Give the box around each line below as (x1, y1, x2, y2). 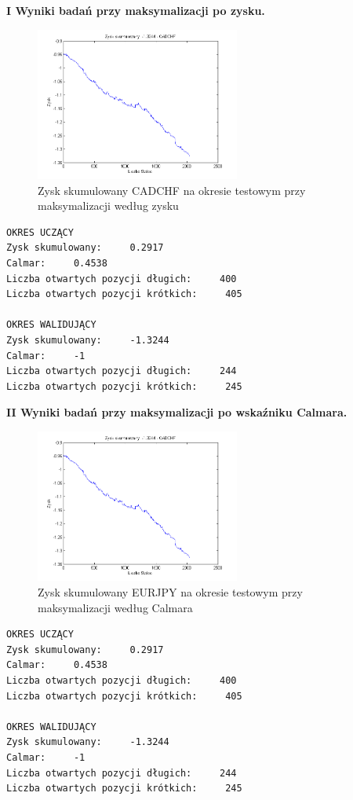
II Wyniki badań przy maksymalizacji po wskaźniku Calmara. (6, 404, 348, 420)
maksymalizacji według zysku (38, 197, 179, 214)
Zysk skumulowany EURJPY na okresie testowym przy (38, 584, 303, 600)
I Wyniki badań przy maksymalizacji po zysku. (6, 2, 265, 18)
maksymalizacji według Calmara (38, 599, 193, 615)
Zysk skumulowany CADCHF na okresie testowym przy (38, 182, 306, 198)
